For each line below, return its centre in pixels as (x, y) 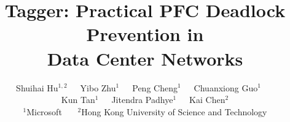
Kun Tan (78, 100)
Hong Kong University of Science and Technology (174, 111)
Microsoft (44, 111)
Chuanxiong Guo (226, 87)
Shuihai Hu (37, 87)
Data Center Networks (145, 58)
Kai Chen (207, 100)
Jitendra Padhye (142, 100)
